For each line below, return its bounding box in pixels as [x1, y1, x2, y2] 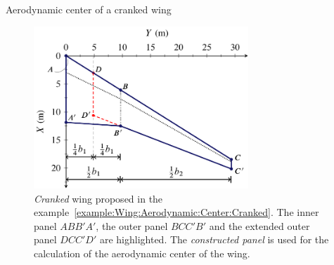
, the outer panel [96, 218, 168, 233]
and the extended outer [209, 218, 310, 233]
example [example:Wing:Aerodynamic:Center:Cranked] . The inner [34, 205, 319, 219]
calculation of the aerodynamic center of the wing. [34, 246, 250, 261]
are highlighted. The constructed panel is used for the [99, 232, 329, 247]
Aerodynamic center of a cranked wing [6, 2, 172, 16]
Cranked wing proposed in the [34, 191, 163, 205]
